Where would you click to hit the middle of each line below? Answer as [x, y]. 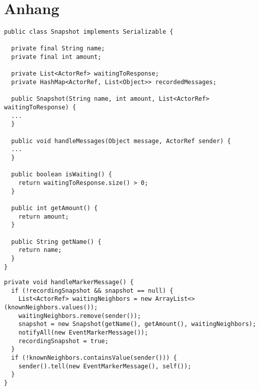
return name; [40, 250]
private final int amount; [56, 57]
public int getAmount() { [55, 208]
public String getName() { [56, 242]
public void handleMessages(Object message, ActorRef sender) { [121, 141]
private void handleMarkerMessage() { [69, 282]
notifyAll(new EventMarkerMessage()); [83, 333]
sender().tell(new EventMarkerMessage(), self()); [105, 366]
